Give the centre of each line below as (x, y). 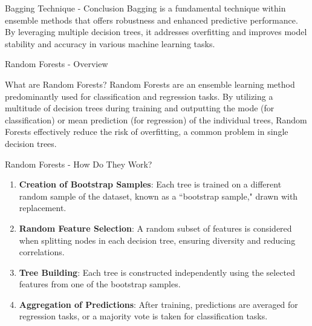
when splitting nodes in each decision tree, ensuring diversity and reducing (157, 240)
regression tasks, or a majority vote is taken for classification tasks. (143, 316)
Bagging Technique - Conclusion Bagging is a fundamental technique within (145, 8)
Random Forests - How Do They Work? (79, 164)
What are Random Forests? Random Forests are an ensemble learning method (150, 84)
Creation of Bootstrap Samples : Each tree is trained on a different (150, 184)
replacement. (43, 208)
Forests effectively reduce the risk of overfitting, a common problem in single (147, 132)
